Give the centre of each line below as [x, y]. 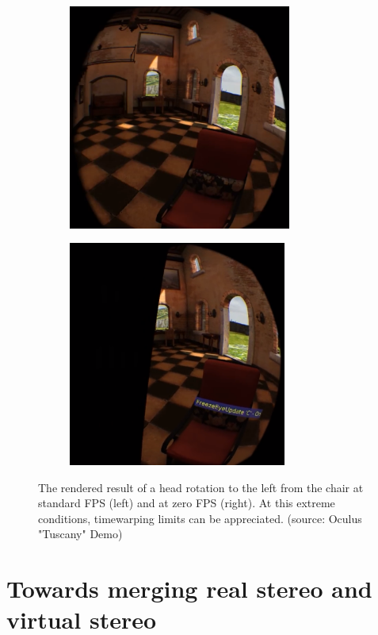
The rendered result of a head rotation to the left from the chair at [201, 487]
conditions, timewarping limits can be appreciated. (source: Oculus [200, 518]
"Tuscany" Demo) [80, 534]
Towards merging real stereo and [189, 589]
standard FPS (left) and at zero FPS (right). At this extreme [187, 503]
